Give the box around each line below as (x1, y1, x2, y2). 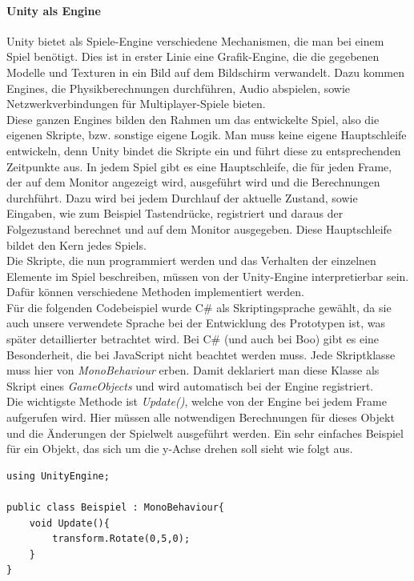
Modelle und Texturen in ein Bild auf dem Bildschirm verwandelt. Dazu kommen (6, 63, 405, 80)
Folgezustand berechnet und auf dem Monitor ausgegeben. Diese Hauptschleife (6, 220, 392, 237)
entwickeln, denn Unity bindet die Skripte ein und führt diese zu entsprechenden (6, 142, 401, 158)
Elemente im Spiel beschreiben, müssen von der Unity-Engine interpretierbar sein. (6, 267, 409, 284)
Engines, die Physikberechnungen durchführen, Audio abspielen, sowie (6, 79, 351, 96)
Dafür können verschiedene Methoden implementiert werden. (6, 283, 304, 300)
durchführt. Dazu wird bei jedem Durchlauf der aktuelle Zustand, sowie (6, 189, 358, 206)
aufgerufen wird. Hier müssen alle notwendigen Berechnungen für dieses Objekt (6, 409, 395, 426)
